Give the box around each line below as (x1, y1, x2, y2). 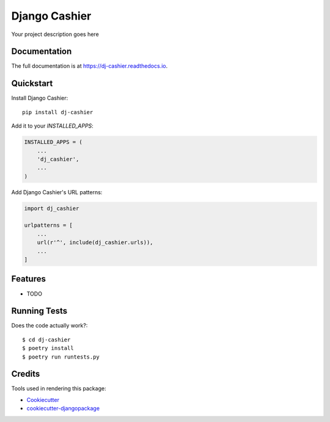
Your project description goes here (11, 31, 99, 38)
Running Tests (11, 306, 67, 316)
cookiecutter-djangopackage (26, 405, 100, 412)
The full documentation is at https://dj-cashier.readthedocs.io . (11, 62, 168, 70)
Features (11, 274, 46, 284)
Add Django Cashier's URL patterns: (11, 188, 103, 195)
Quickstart (11, 78, 53, 89)
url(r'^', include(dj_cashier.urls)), (37, 239, 153, 246)
